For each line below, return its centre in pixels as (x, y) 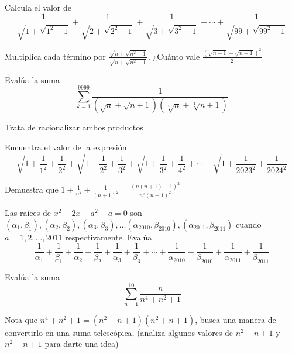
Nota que (21, 319)
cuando (248, 224)
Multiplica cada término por (55, 56)
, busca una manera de (236, 319)
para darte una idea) (82, 344)
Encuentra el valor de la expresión (66, 147)
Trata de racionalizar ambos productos (74, 127)
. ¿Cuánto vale (174, 56)
